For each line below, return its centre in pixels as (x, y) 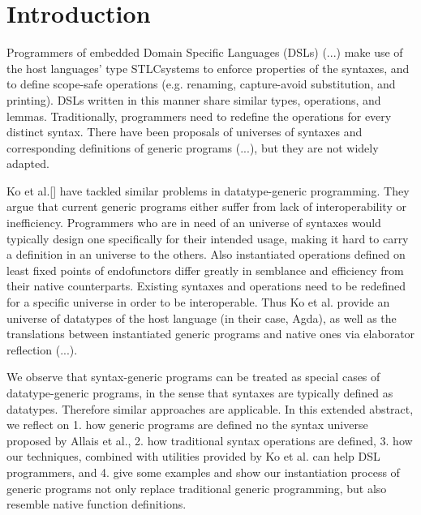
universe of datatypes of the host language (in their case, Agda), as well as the (202, 318)
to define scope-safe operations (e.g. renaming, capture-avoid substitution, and (201, 84)
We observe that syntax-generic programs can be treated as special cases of (193, 377)
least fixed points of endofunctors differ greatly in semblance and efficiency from (205, 270)
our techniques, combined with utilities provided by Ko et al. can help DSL (193, 456)
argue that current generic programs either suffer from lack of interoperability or (206, 206)
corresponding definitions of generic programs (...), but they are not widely (193, 147)
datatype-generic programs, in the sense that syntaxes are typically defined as (200, 393)
